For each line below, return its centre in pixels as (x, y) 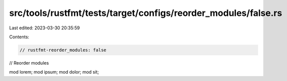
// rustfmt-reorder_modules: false (63, 50)
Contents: (19, 37)
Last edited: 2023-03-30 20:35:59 (45, 28)
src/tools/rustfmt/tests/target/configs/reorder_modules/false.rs (146, 13)
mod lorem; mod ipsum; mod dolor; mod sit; (54, 72)
